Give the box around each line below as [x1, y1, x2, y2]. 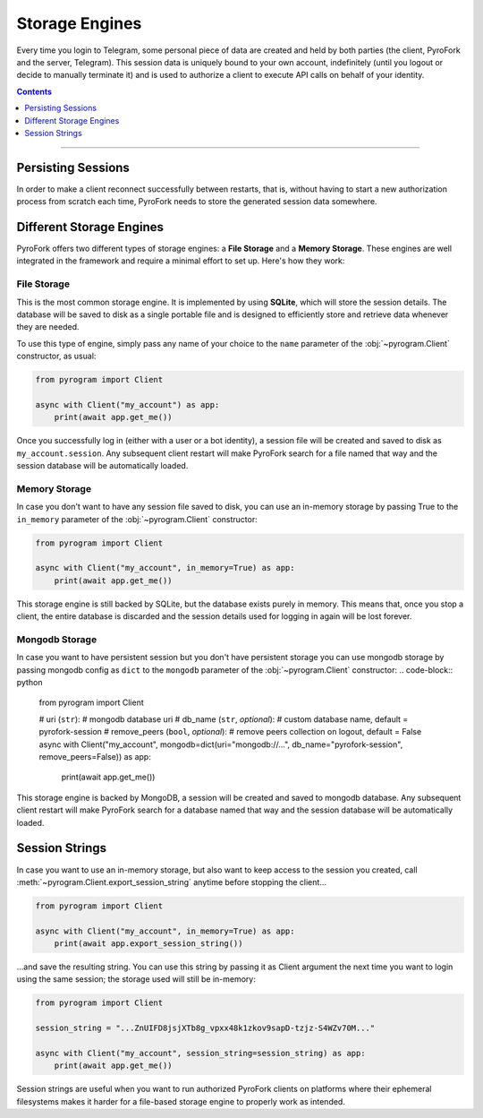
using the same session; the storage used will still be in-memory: [16, 974, 257, 985]
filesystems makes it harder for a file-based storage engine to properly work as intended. [16, 1096, 346, 1106]
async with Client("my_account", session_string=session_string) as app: [35, 1048, 366, 1058]
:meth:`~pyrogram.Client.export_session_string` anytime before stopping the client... [16, 876, 326, 887]
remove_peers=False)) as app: [38, 752, 151, 762]
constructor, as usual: [16, 350, 97, 362]
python [16, 677, 43, 688]
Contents [16, 86, 53, 97]
